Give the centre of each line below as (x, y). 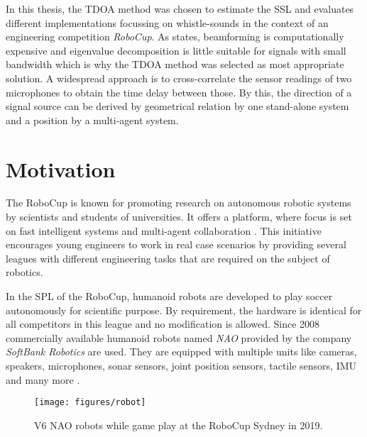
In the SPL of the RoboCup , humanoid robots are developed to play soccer (169, 296)
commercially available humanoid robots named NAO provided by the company (179, 337)
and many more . (43, 379)
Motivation (61, 168)
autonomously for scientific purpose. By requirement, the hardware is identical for (184, 310)
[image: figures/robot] (90, 403)
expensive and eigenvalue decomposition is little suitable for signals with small (176, 50)
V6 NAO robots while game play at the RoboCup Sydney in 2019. (179, 425)
